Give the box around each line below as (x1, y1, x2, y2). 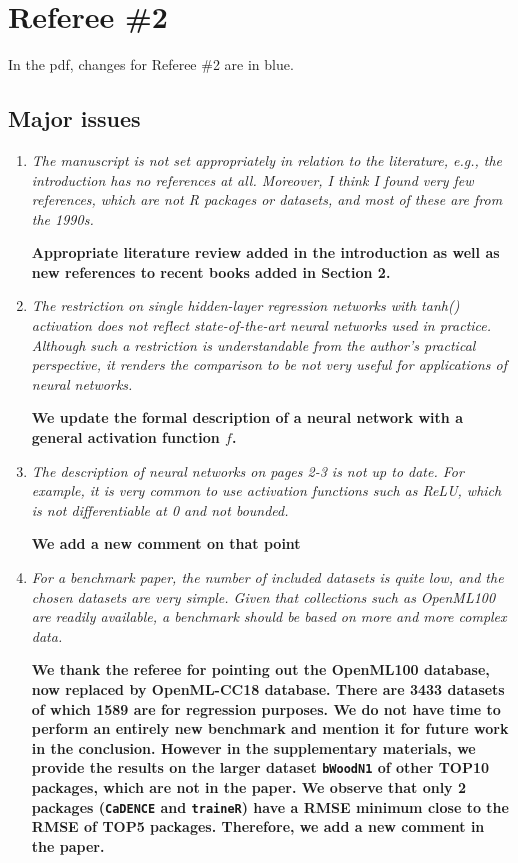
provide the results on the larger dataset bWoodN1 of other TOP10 (31, 757, 490, 778)
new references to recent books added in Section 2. (31, 261, 391, 282)
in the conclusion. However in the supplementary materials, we (31, 737, 476, 758)
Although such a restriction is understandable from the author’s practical (31, 334, 476, 355)
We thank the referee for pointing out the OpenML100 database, (31, 659, 490, 680)
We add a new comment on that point (31, 533, 301, 554)
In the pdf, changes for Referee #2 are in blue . (8, 54, 294, 75)
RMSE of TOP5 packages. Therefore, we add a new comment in (31, 816, 485, 837)
